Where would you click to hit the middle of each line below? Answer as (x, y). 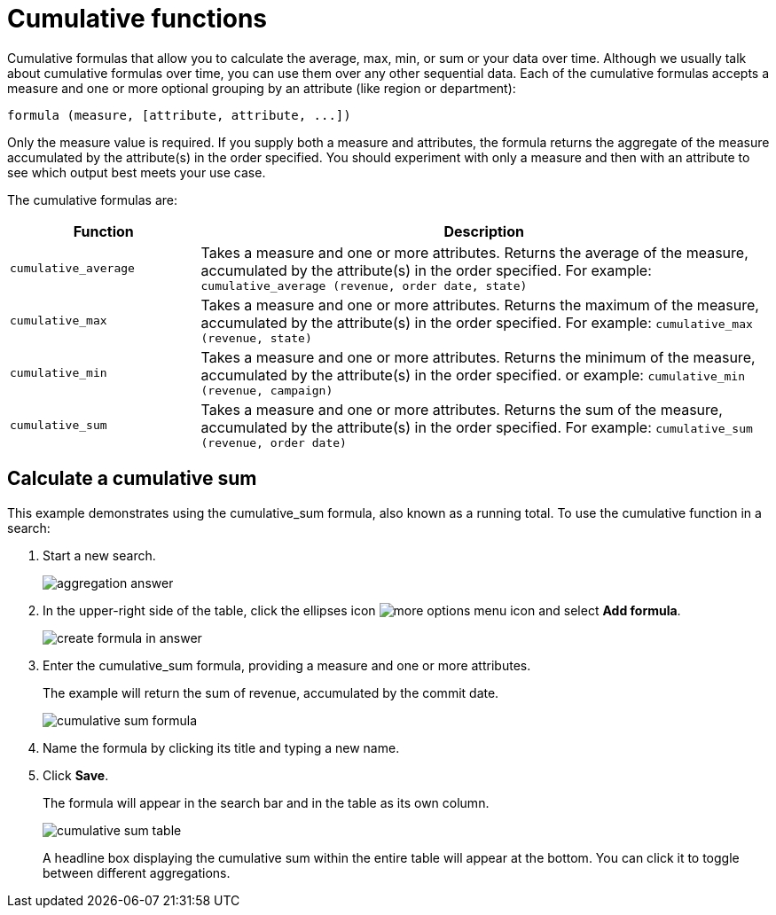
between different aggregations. (137, 872)
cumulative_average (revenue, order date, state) (364, 285)
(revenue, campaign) (267, 390)
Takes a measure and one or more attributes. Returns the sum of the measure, (462, 409)
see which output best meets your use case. (137, 172)
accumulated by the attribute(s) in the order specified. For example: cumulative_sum (477, 427)
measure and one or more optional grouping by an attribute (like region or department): (262, 88)
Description (484, 231)
